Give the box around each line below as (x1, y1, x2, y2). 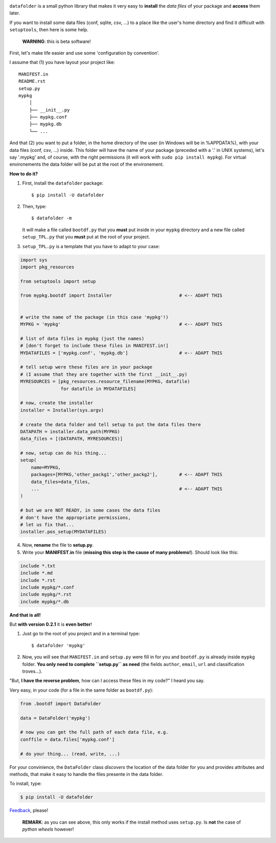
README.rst (18, 78, 46, 84)
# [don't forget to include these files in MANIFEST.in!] (20, 343, 169, 349)
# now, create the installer (20, 400, 94, 406)
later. (9, 10, 20, 16)
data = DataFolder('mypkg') (20, 715, 90, 721)
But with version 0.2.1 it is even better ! (9, 622, 92, 628)
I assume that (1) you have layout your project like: (9, 59, 115, 65)
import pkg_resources (20, 264, 75, 270)
